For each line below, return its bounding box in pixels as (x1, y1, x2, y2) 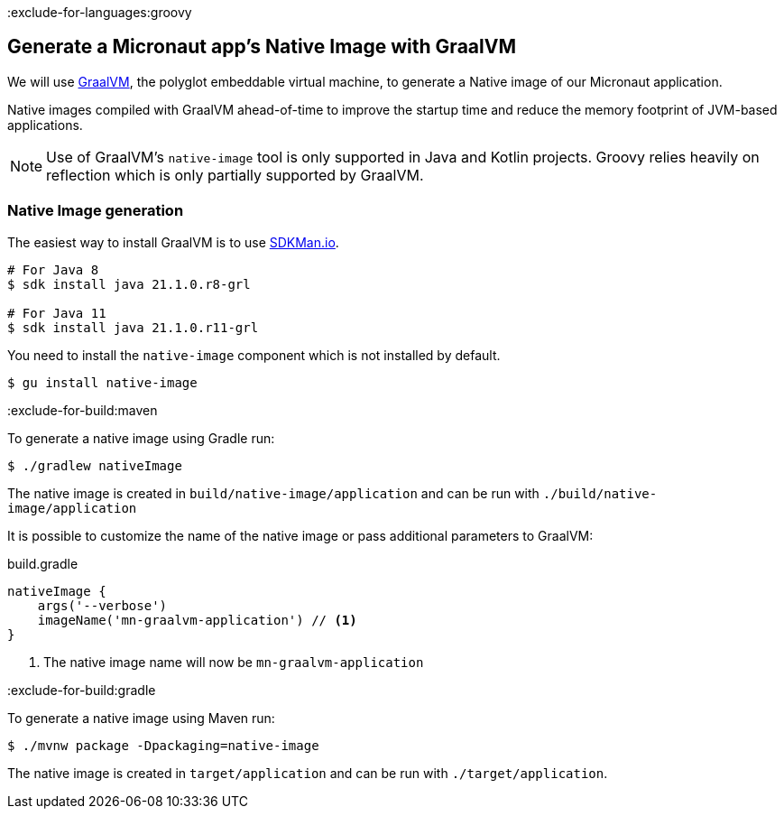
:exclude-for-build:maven (7, 402, 158, 418)
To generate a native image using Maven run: (7, 709, 275, 726)
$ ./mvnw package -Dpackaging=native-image (7, 737, 319, 753)
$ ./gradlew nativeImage (7, 458, 182, 473)
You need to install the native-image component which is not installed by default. (7, 347, 501, 363)
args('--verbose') (37, 598, 168, 613)
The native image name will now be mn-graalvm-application (43, 654, 424, 670)
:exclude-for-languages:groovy (7, 5, 192, 20)
